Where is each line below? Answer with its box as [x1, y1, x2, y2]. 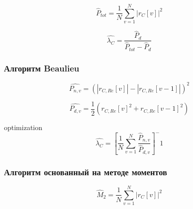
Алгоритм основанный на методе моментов [4, 165, 167, 178]
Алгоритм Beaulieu [4, 62, 80, 74]
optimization [4, 122, 43, 133]
